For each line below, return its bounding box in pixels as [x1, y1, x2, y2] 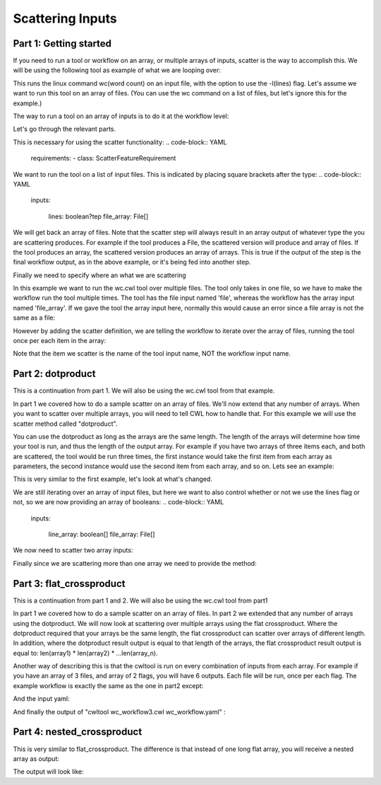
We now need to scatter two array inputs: [13, 546, 133, 554]
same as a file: [13, 313, 56, 322]
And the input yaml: [13, 694, 70, 703]
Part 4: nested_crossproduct [13, 726, 143, 738]
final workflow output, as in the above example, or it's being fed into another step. [13, 258, 251, 267]
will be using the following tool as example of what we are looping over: [13, 66, 222, 74]
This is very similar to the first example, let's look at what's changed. [13, 475, 213, 484]
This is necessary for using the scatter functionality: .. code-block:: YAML [13, 138, 227, 146]
